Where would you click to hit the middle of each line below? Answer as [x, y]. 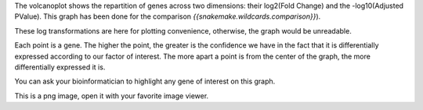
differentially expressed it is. [60, 67]
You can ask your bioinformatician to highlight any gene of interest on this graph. [145, 81]
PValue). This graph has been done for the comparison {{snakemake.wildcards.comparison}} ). [168, 16]
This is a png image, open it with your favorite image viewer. [112, 96]
